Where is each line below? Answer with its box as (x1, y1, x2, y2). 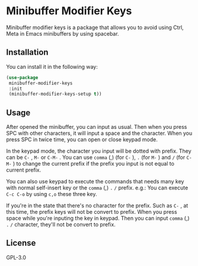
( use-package (6, 74, 39, 81)
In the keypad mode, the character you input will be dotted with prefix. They (6, 147, 191, 155)
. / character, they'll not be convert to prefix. (6, 221, 116, 228)
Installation (6, 47, 49, 58)
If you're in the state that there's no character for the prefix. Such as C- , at (6, 202, 189, 209)
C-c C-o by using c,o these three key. (6, 191, 97, 198)
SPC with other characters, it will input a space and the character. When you (6, 129, 193, 137)
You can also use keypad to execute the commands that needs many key (6, 178, 184, 185)
